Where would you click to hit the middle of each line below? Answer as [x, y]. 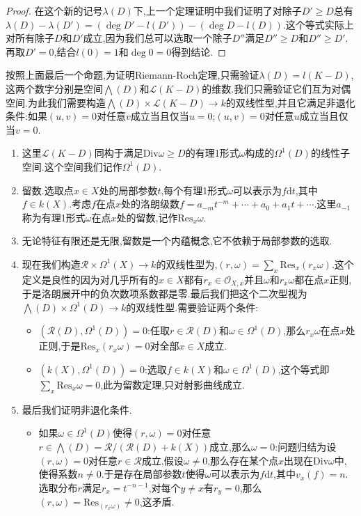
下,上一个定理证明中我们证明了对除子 [217, 10]
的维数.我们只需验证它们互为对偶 [276, 88]
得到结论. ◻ [199, 51]
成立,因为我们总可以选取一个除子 [158, 38]
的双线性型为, [187, 264]
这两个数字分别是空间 [54, 88]
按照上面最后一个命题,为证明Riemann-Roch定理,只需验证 [133, 75]
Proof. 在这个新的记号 [54, 10]
